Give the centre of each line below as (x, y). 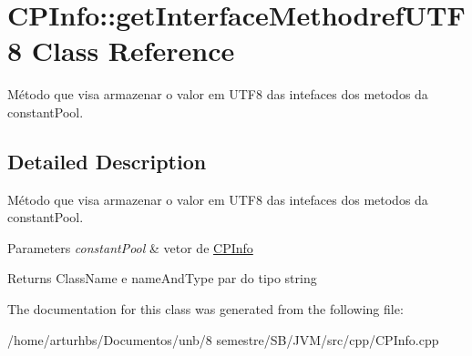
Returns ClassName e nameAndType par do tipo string (162, 278)
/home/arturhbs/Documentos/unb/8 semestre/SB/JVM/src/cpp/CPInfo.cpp (223, 339)
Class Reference (133, 51)
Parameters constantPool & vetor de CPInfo (130, 247)
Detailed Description (107, 161)
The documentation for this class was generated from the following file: (205, 309)
